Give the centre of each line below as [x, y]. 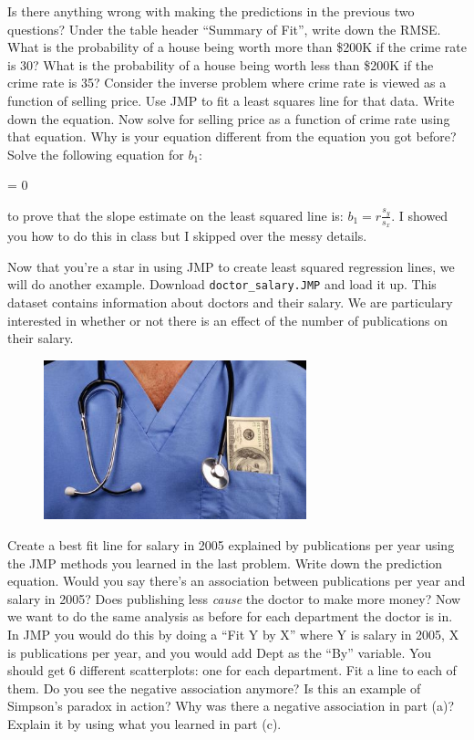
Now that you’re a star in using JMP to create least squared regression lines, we [231, 266]
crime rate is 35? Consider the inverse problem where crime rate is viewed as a [227, 83]
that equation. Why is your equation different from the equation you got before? [232, 136]
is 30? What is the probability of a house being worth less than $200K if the [221, 64]
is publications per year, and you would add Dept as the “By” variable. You [220, 652]
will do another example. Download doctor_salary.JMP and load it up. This [222, 284]
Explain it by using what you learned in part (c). [144, 724]
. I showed [420, 215]
